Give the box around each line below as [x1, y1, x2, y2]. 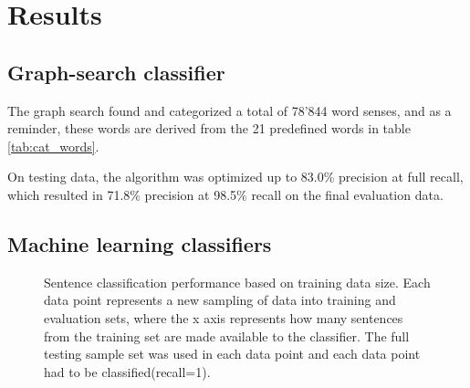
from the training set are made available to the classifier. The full [44, 326, 410, 345]
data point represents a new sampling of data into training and [44, 290, 396, 309]
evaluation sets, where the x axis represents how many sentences [44, 308, 403, 327]
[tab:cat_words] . [7, 136, 99, 155]
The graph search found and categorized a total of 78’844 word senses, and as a [7, 100, 452, 120]
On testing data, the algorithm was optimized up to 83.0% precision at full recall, [7, 167, 464, 186]
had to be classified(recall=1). [44, 362, 211, 381]
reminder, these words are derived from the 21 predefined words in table [7, 119, 411, 138]
